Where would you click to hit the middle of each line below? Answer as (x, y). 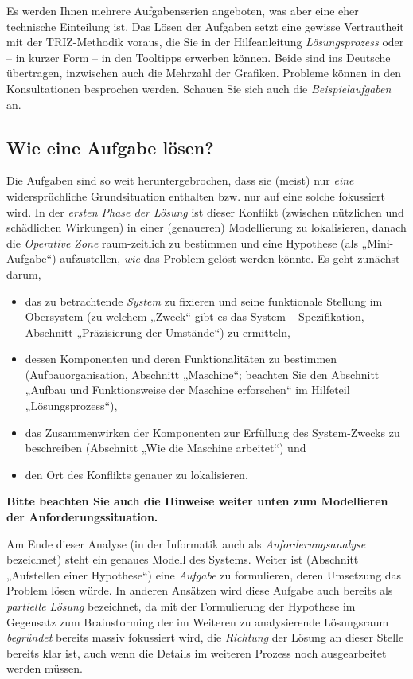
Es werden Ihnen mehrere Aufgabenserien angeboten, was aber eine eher (183, 10)
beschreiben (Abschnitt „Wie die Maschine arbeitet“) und (166, 448)
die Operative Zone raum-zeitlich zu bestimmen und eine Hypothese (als (182, 242)
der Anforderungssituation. (82, 517)
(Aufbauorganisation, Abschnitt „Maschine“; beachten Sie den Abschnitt (202, 374)
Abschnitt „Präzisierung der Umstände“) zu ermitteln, (158, 332)
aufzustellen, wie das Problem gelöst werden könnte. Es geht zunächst (230, 258)
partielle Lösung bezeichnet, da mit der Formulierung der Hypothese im (181, 606)
